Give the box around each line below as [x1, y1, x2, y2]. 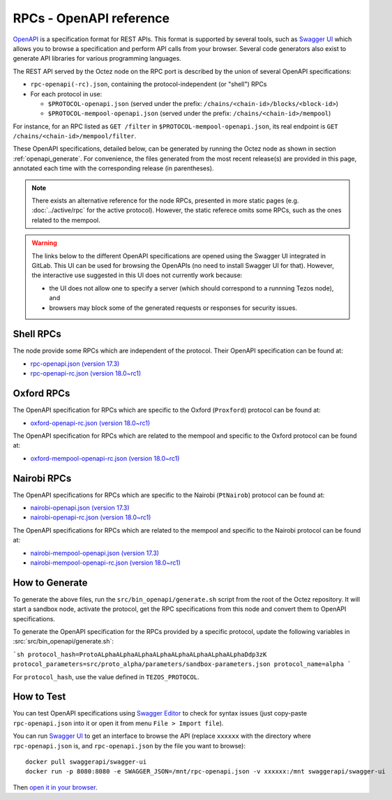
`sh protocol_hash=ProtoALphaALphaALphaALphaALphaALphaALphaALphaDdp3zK [13, 650, 267, 658]
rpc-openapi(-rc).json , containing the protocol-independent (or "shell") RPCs [30, 80, 267, 89]
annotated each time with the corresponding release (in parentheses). [13, 164, 214, 172]
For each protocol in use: [30, 89, 103, 98]
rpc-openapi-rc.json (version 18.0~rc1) [30, 369, 142, 378]
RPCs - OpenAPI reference [13, 10, 170, 26]
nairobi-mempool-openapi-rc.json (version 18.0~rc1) [30, 558, 181, 567]
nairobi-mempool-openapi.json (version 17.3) [30, 549, 160, 557]
